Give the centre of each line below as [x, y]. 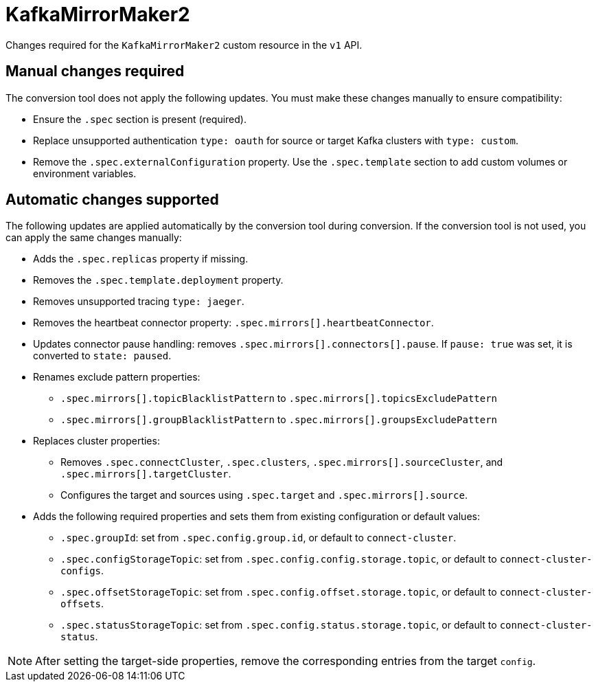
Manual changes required [95, 71]
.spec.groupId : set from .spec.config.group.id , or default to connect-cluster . [259, 538]
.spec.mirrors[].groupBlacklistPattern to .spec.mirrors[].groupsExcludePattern [279, 420]
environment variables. [85, 173]
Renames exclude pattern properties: [117, 377]
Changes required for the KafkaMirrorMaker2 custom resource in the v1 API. [184, 45]
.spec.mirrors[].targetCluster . [146, 474]
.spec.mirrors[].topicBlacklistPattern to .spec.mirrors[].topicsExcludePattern [279, 398]
